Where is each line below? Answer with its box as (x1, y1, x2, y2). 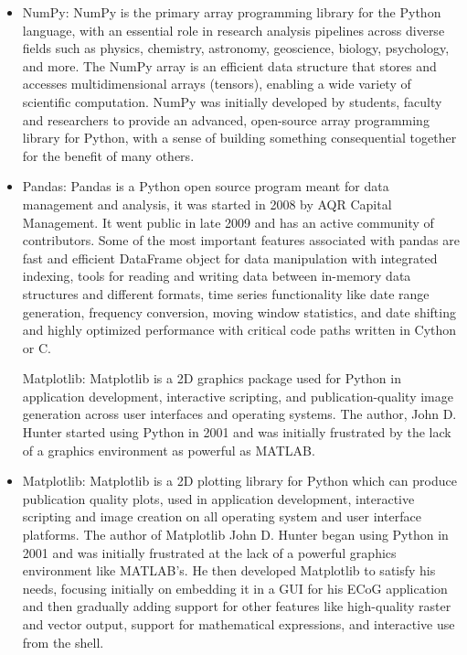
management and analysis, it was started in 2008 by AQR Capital (22, 194, 392, 213)
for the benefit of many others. (22, 145, 195, 165)
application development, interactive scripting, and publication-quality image (22, 386, 453, 405)
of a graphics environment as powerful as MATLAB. (22, 440, 315, 459)
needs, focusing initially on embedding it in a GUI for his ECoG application (22, 578, 448, 597)
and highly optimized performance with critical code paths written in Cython (22, 320, 457, 339)
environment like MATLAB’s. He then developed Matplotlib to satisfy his (22, 561, 436, 580)
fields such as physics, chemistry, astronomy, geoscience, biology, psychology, (22, 38, 450, 58)
